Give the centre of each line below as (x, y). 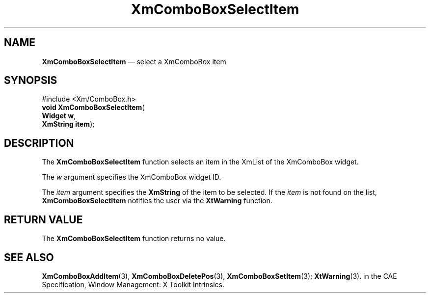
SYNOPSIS (31, 81)
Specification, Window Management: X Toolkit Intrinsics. (133, 284)
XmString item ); (68, 124)
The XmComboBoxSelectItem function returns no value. (134, 239)
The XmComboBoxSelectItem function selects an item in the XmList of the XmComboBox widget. (200, 162)
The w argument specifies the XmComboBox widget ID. (132, 177)
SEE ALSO (29, 257)
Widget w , (59, 116)
